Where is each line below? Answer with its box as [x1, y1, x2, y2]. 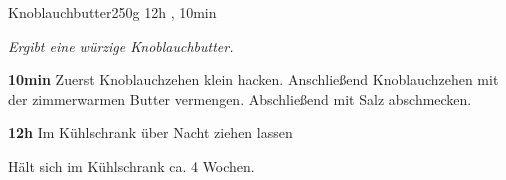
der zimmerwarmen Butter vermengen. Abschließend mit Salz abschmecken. [8, 88, 472, 109]
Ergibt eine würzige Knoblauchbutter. [8, 35, 234, 56]
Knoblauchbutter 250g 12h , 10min [8, 2, 217, 22]
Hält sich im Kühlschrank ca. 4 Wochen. [8, 155, 255, 176]
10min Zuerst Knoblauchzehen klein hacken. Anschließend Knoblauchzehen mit [8, 69, 499, 90]
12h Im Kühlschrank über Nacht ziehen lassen [8, 122, 293, 143]
